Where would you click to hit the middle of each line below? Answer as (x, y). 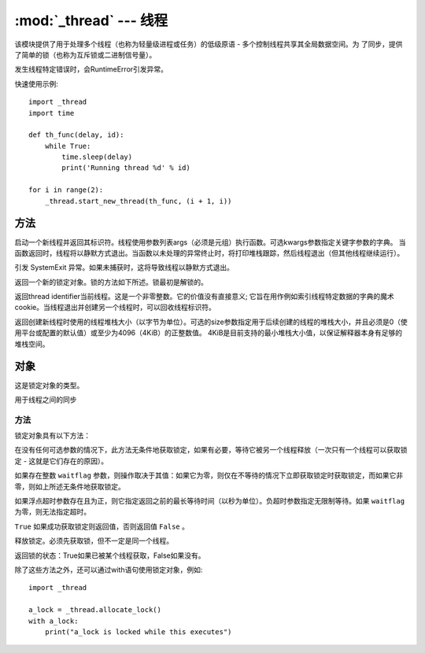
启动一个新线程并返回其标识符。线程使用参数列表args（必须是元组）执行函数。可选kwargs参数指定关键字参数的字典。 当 (210, 242)
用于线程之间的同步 (46, 399)
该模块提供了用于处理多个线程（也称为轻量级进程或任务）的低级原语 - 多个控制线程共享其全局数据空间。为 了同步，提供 (209, 44)
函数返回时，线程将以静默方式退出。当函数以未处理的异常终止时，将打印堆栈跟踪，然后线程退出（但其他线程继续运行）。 (209, 253)
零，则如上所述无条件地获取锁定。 (70, 486)
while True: (68, 146)
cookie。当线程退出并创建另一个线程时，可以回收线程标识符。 (115, 308)
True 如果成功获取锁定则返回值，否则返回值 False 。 (102, 526)
